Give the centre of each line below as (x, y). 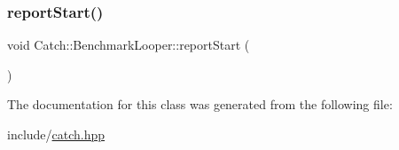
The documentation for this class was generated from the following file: (200, 104)
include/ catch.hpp (56, 134)
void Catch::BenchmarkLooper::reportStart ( (129, 45)
